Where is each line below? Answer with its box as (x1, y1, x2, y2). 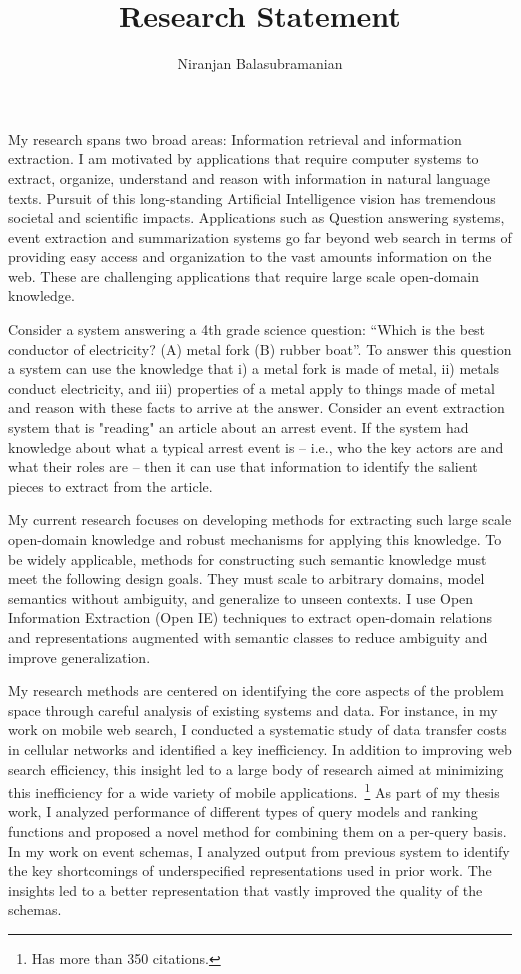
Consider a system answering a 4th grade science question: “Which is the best (8, 319, 486, 340)
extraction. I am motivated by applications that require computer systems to (8, 148, 479, 169)
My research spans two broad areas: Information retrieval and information (8, 128, 462, 149)
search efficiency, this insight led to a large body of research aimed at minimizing (8, 758, 504, 779)
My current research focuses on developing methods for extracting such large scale (8, 509, 512, 530)
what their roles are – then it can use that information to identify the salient (8, 456, 478, 477)
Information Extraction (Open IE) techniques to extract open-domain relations (8, 607, 493, 628)
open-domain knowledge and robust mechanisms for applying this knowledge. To (8, 529, 502, 549)
